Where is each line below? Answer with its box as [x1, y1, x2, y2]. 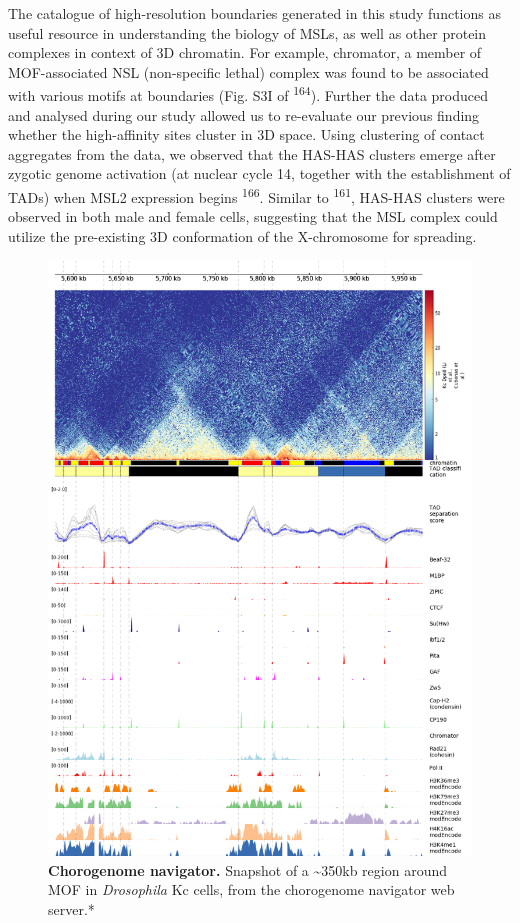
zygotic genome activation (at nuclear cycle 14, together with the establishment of [8, 163, 511, 184]
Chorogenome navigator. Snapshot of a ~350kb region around [48, 859, 448, 880]
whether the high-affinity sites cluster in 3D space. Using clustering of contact [8, 124, 485, 145]
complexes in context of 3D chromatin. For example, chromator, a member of [8, 42, 482, 63]
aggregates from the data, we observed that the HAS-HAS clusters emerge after [8, 143, 496, 164]
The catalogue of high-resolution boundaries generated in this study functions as [8, 3, 501, 23]
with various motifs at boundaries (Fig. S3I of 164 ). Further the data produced [8, 82, 488, 106]
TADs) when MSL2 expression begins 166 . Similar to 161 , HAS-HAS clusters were [8, 184, 505, 207]
